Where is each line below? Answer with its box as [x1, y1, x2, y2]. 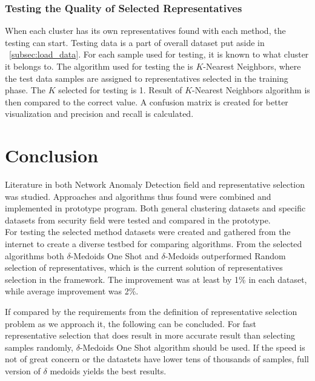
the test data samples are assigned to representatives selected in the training [5, 71, 288, 84]
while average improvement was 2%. [5, 285, 139, 297]
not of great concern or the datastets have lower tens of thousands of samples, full [5, 353, 309, 365]
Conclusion [5, 143, 99, 168]
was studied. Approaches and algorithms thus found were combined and [5, 190, 271, 202]
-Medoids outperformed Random [165, 249, 286, 262]
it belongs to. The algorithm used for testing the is [5, 60, 193, 72]
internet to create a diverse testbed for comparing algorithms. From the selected [5, 237, 302, 250]
